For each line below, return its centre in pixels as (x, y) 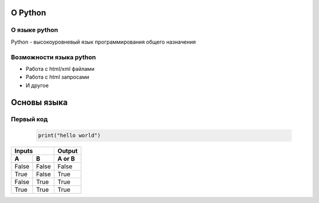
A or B (66, 159)
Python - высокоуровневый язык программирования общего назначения (103, 42)
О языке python (35, 30)
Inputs (24, 151)
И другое (37, 85)
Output (68, 151)
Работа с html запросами (58, 77)
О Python (29, 13)
